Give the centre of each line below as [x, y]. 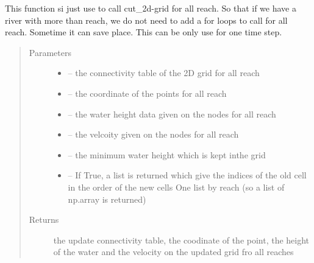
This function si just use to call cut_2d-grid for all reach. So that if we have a [151, 8]
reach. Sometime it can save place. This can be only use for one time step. [144, 32]
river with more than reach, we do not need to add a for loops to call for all [146, 20]
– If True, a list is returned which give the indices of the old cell [187, 175]
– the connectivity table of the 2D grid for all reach [164, 73]
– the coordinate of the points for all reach [147, 93]
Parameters [50, 52]
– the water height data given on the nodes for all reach [172, 114]
